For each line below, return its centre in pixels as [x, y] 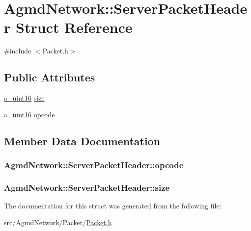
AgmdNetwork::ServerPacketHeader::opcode [94, 165]
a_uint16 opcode [29, 114]
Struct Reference [74, 27]
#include [18, 51]
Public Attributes [50, 77]
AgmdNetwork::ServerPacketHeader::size [87, 187]
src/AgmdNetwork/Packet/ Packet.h [58, 222]
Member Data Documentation [82, 141]
